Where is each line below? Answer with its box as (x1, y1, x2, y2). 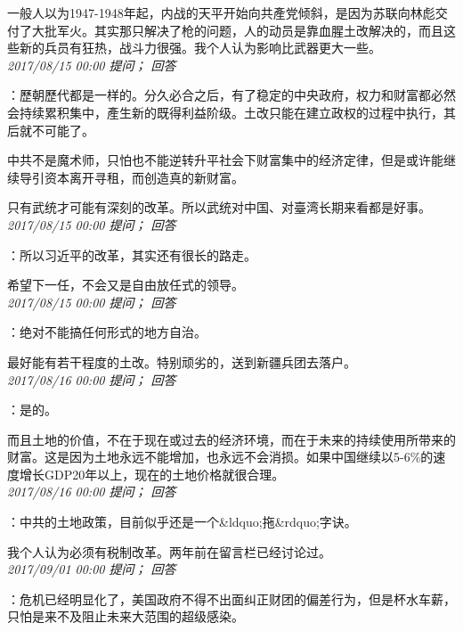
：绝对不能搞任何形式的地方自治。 (7, 323, 207, 341)
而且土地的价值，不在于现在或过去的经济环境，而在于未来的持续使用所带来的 (7, 430, 456, 448)
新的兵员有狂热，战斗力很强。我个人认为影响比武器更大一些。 (19, 38, 381, 57)
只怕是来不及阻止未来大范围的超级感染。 (7, 607, 244, 626)
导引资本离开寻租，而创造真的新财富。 (19, 168, 244, 186)
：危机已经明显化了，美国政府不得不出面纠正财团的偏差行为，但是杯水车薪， (7, 589, 456, 608)
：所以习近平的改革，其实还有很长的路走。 (7, 245, 256, 264)
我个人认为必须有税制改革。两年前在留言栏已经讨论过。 (7, 542, 331, 561)
